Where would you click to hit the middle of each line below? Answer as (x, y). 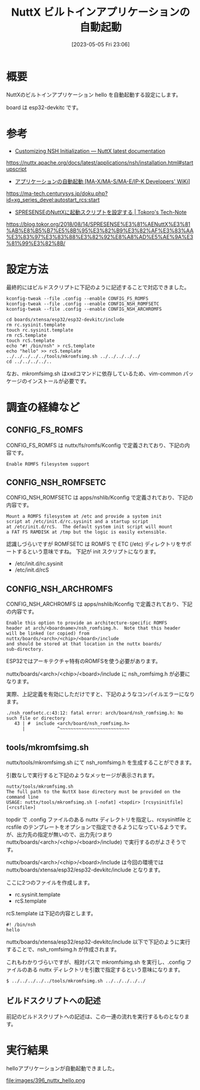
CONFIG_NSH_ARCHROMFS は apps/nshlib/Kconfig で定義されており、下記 (99, 604)
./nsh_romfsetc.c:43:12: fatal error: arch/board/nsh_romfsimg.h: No (95, 713)
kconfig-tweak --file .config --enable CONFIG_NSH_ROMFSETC (83, 304)
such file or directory (36, 718)
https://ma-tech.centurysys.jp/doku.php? (57, 193)
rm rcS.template (26, 335)
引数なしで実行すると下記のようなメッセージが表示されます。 (82, 775)
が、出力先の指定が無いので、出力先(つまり (60, 834)
